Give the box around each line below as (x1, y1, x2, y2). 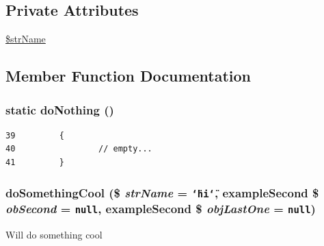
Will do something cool (5, 227, 103, 241)
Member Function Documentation (5, 65, 252, 86)
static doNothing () (5, 101, 114, 118)
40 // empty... (5, 144, 152, 154)
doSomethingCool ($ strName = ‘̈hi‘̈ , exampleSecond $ (5, 184, 319, 201)
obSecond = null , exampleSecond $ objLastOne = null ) (5, 199, 316, 217)
